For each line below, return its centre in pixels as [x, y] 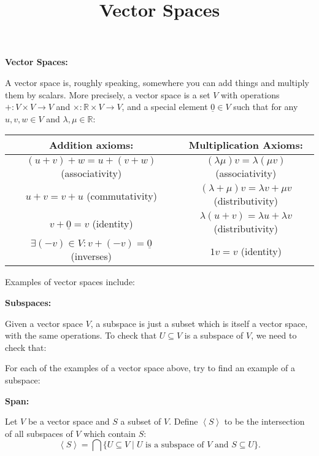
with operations [250, 94]
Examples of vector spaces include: [70, 282]
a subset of [141, 421]
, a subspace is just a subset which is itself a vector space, [199, 323]
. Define [183, 421]
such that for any [266, 107]
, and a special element [165, 107]
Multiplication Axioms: [246, 145]
